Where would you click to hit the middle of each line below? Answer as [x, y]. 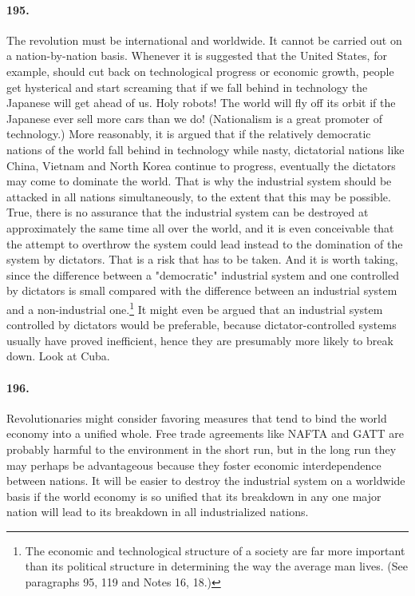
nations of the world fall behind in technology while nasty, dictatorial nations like [206, 149]
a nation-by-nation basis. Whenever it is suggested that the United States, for [197, 56]
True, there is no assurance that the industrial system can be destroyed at [188, 212]
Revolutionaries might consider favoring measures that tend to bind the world [197, 417]
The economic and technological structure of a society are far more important [215, 550]
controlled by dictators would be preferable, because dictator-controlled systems [202, 325]
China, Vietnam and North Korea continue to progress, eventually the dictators [201, 165]
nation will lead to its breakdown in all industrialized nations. [158, 512]
